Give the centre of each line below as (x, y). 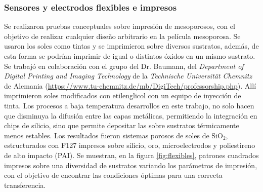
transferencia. (25, 185)
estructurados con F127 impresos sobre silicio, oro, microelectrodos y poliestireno (130, 145)
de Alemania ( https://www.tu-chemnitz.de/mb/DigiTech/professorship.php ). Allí (130, 85)
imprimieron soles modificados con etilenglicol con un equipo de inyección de (123, 95)
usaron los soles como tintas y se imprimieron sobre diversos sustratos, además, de (131, 46)
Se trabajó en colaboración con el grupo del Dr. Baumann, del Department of (124, 66)
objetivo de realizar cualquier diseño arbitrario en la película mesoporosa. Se (122, 36)
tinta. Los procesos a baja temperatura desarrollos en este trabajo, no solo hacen (129, 105)
